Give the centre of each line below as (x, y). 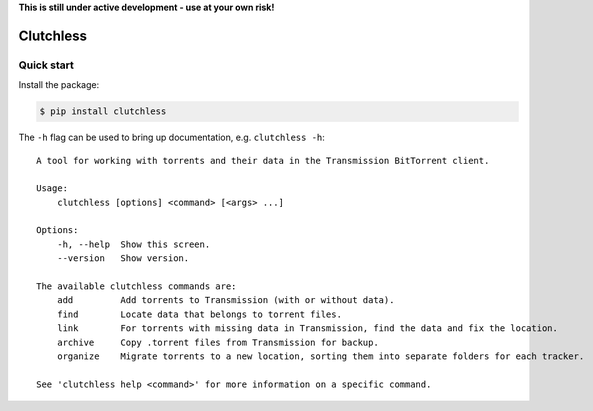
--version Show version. (123, 258)
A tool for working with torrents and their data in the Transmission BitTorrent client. (263, 160)
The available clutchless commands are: (136, 286)
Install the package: (59, 85)
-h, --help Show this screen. (133, 244)
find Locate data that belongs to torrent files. (199, 314)
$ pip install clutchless (103, 111)
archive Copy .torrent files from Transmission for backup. (217, 342)
